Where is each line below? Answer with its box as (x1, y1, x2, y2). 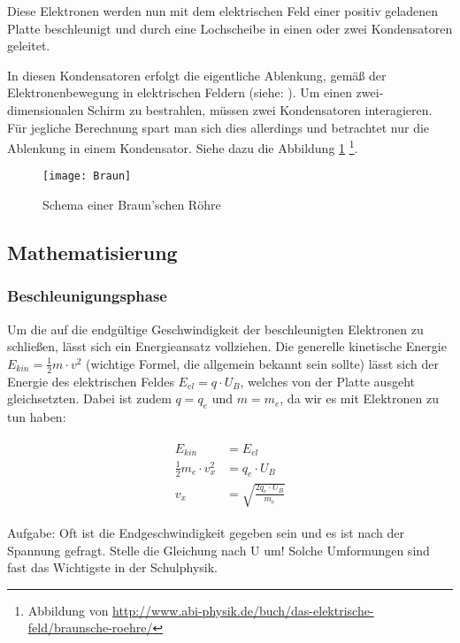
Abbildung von (27, 601, 109, 619)
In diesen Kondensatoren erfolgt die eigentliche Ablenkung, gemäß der (7, 65, 387, 84)
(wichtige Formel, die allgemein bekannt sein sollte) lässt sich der (86, 354, 439, 372)
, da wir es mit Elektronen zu (280, 389, 439, 408)
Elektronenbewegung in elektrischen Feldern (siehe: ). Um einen (7, 83, 352, 102)
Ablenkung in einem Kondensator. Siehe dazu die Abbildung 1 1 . (7, 136, 358, 157)
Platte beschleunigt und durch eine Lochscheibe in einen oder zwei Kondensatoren (7, 19, 453, 37)
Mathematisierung (7, 239, 178, 266)
